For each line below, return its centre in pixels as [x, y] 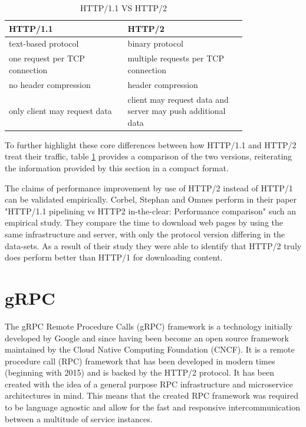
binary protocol [155, 43]
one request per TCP [47, 58]
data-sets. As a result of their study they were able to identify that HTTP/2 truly [153, 245]
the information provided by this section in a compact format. [117, 168]
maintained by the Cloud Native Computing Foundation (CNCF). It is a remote [150, 349]
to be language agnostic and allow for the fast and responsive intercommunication [152, 407]
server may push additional [177, 111]
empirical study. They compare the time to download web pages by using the [144, 222]
